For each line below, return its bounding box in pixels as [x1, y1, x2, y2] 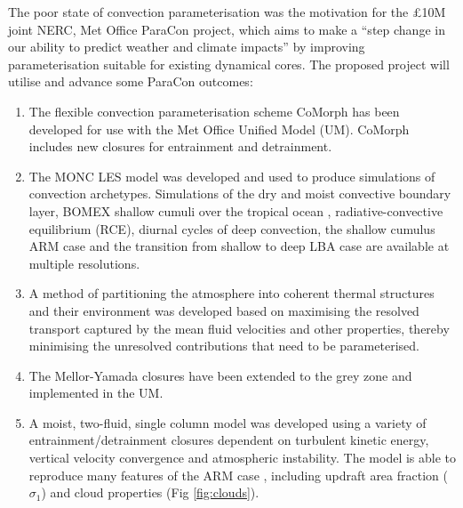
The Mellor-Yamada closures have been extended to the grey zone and [28, 366, 412, 384]
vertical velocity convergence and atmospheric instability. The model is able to [28, 448, 457, 467]
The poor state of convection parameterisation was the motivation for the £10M [8, 3, 446, 20]
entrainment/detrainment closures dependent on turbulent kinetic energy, [28, 431, 429, 449]
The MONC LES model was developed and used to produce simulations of [28, 166, 435, 185]
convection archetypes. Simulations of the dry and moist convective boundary [28, 184, 451, 203]
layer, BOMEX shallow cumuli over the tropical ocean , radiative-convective [28, 201, 443, 220]
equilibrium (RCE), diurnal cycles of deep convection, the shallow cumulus [28, 219, 435, 238]
